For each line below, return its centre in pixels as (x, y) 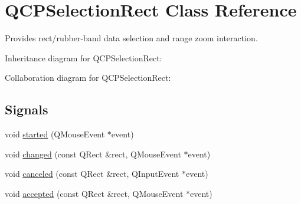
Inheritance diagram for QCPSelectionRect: (84, 57)
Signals (27, 109)
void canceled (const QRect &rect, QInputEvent (92, 174)
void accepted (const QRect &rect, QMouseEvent (94, 193)
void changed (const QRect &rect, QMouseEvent (93, 154)
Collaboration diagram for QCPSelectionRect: (88, 78)
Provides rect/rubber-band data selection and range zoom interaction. (131, 38)
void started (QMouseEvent (55, 134)
